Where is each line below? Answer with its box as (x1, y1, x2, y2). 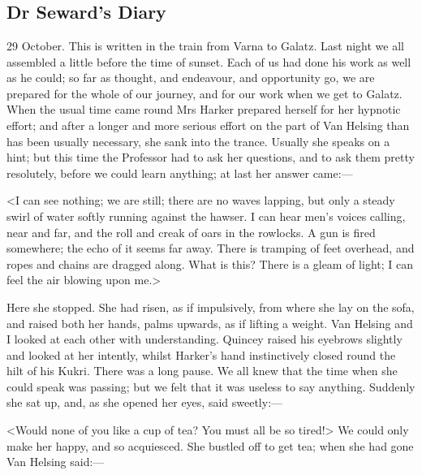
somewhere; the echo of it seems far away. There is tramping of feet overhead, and (6, 240, 415, 257)
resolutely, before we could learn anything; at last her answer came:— (6, 164, 353, 181)
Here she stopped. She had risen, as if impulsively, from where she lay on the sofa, (6, 298, 415, 315)
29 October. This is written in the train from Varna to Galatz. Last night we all (6, 37, 404, 54)
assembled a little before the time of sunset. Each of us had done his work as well (6, 53, 411, 70)
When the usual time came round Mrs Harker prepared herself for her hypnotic (6, 101, 401, 118)
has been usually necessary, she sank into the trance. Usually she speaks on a (6, 132, 390, 149)
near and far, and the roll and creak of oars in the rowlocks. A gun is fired (6, 223, 376, 240)
